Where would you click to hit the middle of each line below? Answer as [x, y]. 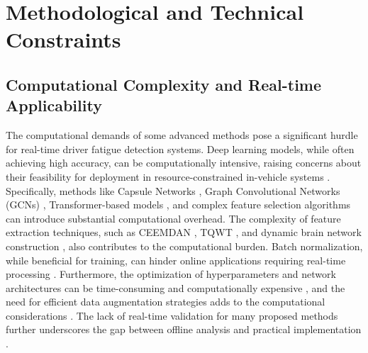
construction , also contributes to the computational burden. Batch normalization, [184, 246]
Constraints [63, 39]
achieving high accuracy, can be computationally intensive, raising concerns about [184, 163]
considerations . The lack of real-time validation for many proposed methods [172, 315]
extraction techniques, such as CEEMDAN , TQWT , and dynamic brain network [184, 232]
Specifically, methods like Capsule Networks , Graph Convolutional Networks [173, 190]
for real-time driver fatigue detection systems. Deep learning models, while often [180, 149]
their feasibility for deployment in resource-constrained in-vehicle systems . [168, 176]
